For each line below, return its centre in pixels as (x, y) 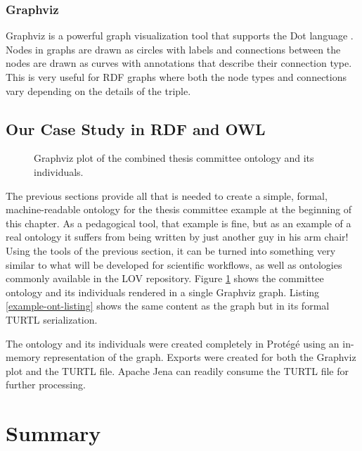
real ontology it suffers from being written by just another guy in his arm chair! (177, 237)
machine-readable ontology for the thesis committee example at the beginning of (179, 209)
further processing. (46, 385)
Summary (53, 433)
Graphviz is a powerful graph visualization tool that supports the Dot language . (180, 36)
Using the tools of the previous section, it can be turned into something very (171, 250)
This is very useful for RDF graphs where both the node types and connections (176, 77)
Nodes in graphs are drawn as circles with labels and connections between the (173, 49)
